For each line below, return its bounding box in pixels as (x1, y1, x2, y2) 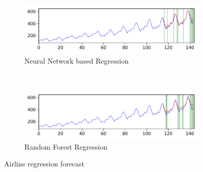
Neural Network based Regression (24, 55, 129, 66)
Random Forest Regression (24, 141, 108, 152)
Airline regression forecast (4, 158, 85, 169)
